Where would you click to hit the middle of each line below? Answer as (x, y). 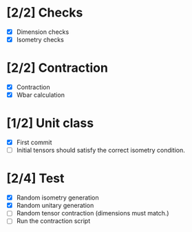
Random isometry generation (57, 197)
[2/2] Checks (45, 13)
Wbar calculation (40, 95)
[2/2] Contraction (57, 68)
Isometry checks (40, 40)
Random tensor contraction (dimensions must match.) (93, 213)
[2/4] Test (35, 178)
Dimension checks (43, 32)
